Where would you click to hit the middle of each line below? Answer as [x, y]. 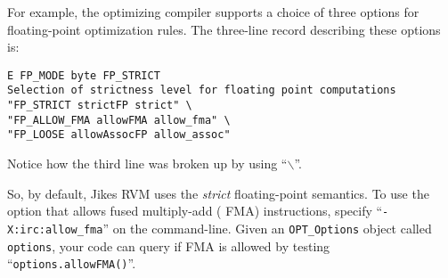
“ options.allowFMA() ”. [72, 263]
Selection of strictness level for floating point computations [202, 90]
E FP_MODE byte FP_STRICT [84, 75]
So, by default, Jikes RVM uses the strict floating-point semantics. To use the [218, 193]
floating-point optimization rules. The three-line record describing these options [224, 29]
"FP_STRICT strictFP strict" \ [100, 106]
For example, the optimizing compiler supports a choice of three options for [213, 12]
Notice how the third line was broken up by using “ [147, 164]
